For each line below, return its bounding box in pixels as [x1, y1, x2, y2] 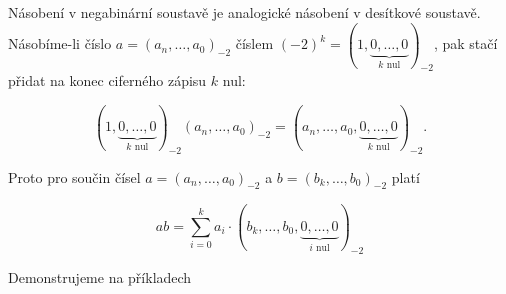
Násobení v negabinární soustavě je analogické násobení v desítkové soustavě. [8, 2, 481, 22]
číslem [235, 33, 274, 54]
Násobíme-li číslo [8, 33, 112, 54]
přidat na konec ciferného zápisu [8, 70, 207, 91]
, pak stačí [433, 33, 498, 54]
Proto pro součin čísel [8, 166, 141, 187]
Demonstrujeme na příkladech [8, 267, 192, 288]
